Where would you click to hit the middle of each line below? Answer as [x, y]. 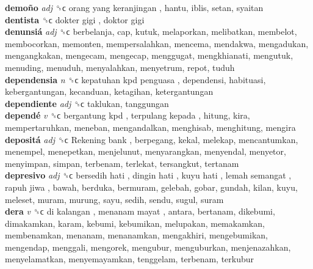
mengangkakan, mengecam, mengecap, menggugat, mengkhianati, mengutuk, [149, 55]
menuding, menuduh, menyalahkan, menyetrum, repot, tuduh [120, 67]
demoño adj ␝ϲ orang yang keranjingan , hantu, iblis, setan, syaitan [134, 7]
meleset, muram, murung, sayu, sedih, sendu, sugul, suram [114, 199]
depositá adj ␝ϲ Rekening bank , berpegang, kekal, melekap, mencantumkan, [152, 139]
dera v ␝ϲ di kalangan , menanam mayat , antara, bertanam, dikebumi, [140, 211]
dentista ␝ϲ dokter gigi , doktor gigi [75, 19]
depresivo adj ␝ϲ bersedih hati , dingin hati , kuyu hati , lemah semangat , [148, 175]
